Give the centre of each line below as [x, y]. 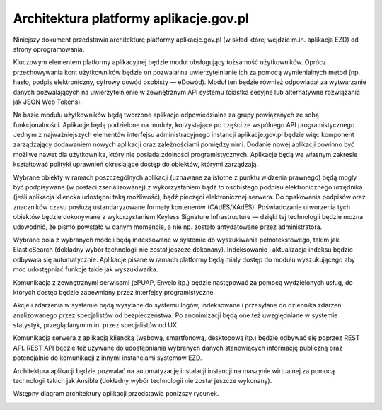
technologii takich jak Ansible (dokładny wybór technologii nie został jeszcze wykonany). [143, 381]
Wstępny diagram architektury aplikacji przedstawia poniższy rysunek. [116, 394]
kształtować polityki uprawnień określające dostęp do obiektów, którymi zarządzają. [135, 164]
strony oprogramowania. [49, 49]
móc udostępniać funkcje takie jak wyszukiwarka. [86, 269]
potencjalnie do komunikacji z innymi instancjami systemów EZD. [108, 358]
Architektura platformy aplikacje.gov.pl [131, 18]
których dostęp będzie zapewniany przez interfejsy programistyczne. [114, 292]
